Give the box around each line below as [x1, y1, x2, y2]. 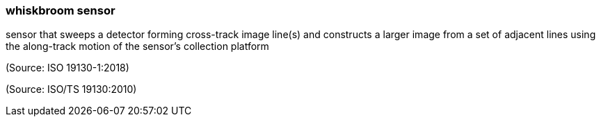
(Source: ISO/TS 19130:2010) [6, 83, 137, 96]
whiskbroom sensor [6, 3, 115, 17]
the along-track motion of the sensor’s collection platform [6, 40, 269, 53]
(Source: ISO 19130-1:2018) [6, 62, 129, 74]
